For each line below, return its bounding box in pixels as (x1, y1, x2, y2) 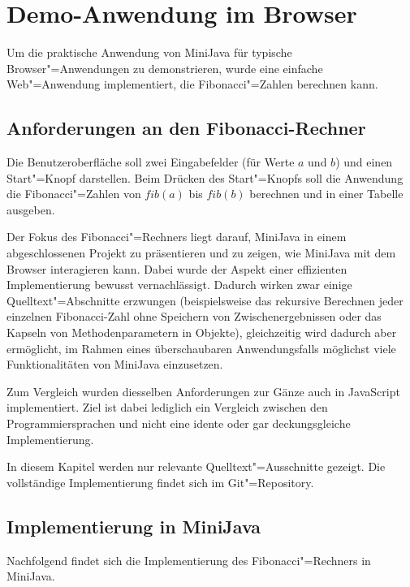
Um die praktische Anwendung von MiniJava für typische (6, 44, 292, 61)
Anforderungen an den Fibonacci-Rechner (6, 115, 366, 140)
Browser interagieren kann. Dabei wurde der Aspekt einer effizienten (6, 260, 347, 277)
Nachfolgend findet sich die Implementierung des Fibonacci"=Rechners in (6, 551, 371, 568)
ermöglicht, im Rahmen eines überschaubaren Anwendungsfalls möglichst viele (6, 339, 396, 356)
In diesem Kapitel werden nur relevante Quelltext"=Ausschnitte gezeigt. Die (6, 458, 386, 475)
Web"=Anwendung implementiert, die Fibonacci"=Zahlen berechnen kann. (6, 76, 378, 93)
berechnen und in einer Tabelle (249, 185, 404, 202)
